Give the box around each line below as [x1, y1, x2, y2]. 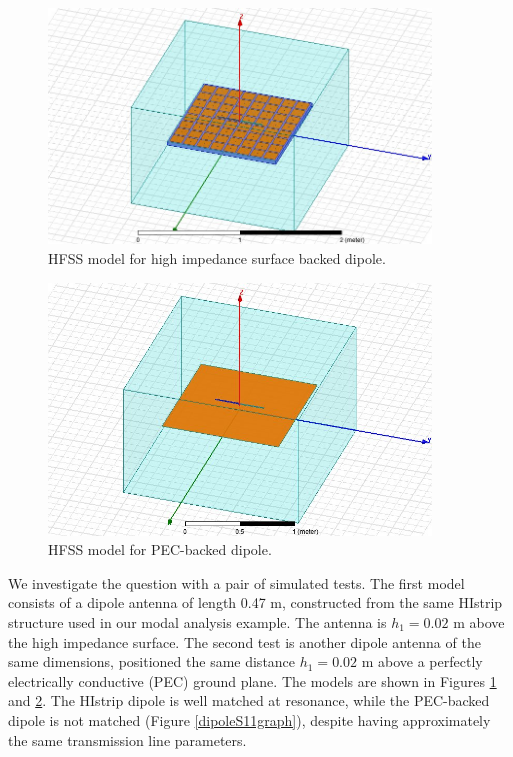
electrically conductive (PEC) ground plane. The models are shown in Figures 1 [8, 670, 497, 691]
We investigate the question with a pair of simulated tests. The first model [8, 572, 465, 593]
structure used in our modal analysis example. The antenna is [8, 611, 387, 632]
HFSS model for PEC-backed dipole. [48, 539, 272, 560]
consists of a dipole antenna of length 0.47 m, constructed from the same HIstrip [8, 592, 503, 613]
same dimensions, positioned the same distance [8, 651, 296, 672]
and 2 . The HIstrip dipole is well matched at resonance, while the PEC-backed [8, 690, 490, 711]
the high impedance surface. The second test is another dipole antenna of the [8, 631, 481, 652]
